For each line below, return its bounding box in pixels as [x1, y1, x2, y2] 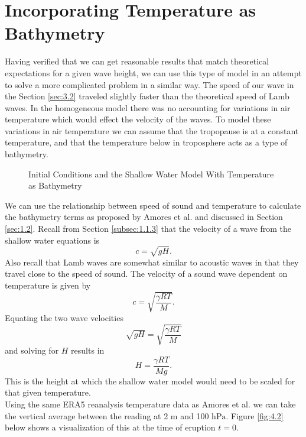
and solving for [5, 344, 59, 357]
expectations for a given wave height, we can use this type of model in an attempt [5, 66, 302, 79]
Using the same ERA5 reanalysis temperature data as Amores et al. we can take [5, 398, 296, 410]
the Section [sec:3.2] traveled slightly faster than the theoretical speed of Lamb [5, 90, 289, 102]
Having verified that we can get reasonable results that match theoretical [5, 55, 269, 67]
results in [71, 344, 105, 357]
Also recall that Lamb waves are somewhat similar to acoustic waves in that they [5, 255, 299, 268]
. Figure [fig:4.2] [226, 409, 284, 422]
